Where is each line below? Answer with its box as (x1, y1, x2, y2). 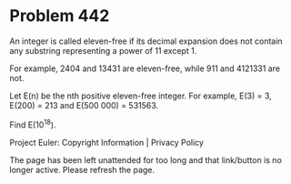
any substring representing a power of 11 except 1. (9, 45, 197, 56)
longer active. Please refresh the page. (9, 164, 156, 175)
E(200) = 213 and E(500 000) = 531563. (9, 99, 159, 110)
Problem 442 (9, 5, 110, 26)
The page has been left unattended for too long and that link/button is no (9, 154, 282, 165)
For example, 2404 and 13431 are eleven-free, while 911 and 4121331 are (9, 63, 280, 74)
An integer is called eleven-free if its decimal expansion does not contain (9, 36, 284, 46)
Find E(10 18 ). (9, 118, 56, 130)
